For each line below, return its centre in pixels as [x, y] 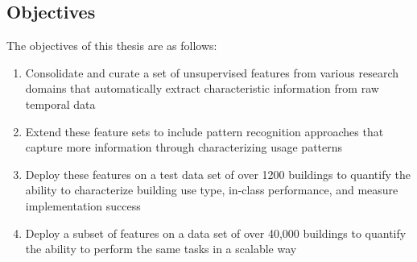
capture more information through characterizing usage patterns [184, 147]
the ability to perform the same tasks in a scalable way [161, 249]
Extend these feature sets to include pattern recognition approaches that [204, 131]
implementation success [83, 205]
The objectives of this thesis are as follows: [112, 46]
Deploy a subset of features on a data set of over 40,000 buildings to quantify [216, 233]
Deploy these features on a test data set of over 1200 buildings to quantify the [218, 174]
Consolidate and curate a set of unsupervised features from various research [212, 72]
